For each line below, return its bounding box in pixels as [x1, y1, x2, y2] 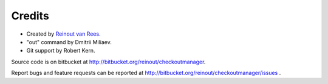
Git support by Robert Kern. [26, 47, 95, 54]
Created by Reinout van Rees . [26, 30, 101, 37]
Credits [11, 9, 50, 22]
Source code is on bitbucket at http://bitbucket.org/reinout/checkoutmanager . [11, 58, 206, 65]
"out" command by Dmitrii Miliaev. [26, 38, 112, 45]
